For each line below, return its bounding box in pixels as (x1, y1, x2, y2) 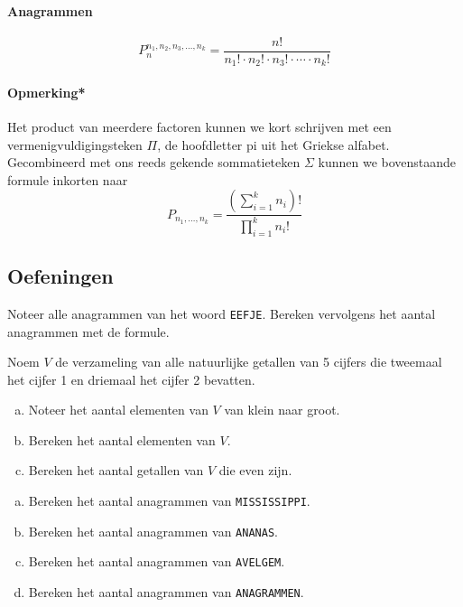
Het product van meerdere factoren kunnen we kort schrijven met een (7, 117, 392, 136)
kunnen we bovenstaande (318, 153, 457, 172)
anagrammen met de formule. (7, 322, 170, 341)
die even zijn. (218, 461, 292, 480)
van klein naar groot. (224, 400, 340, 419)
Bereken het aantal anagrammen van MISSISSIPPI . (28, 491, 310, 510)
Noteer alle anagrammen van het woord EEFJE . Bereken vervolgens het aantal (7, 303, 436, 322)
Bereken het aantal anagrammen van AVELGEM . (28, 552, 285, 571)
